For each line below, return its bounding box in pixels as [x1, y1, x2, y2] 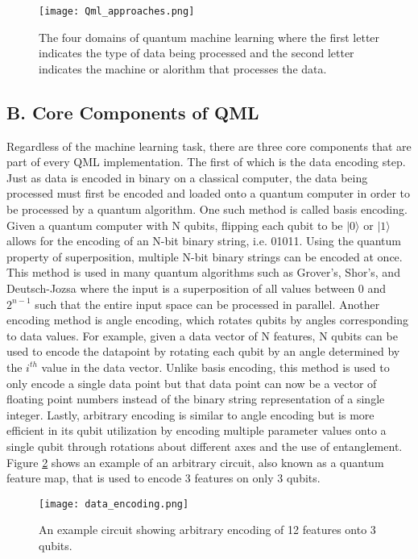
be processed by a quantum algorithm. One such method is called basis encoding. [6, 201, 408, 218]
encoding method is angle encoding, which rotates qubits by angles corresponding [6, 311, 409, 328]
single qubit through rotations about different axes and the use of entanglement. [6, 437, 403, 454]
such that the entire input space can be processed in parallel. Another [35, 295, 380, 312]
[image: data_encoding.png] [39, 498, 189, 510]
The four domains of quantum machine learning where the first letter [39, 28, 380, 45]
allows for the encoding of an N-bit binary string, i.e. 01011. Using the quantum [6, 232, 401, 249]
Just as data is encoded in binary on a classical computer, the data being [6, 169, 368, 186]
